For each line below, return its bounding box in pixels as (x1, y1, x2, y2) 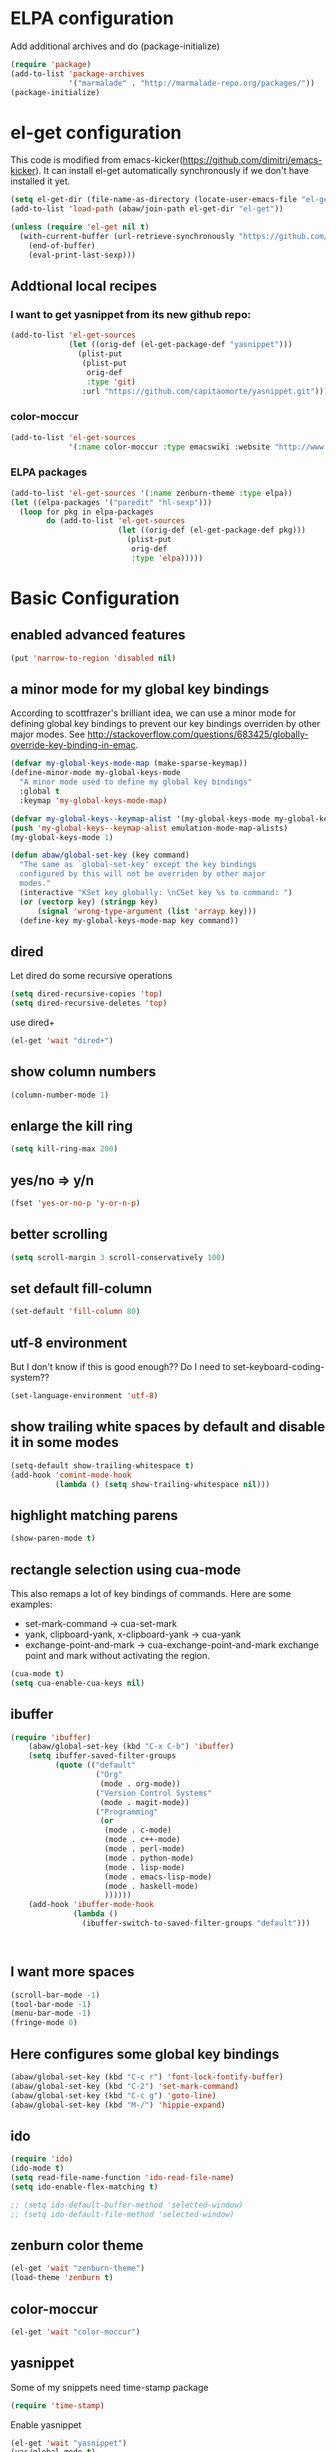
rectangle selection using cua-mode (10, 1561, 242, 1578)
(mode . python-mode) (104, 1853, 195, 1863)
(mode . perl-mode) (104, 1844, 186, 1854)
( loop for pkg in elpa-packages (19, 507, 155, 517)
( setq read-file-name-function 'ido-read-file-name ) (10, 2173, 235, 2183)
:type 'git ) (86, 377, 137, 387)
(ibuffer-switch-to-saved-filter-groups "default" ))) (81, 1918, 311, 1929)
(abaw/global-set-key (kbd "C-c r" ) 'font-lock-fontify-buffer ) (10, 2072, 284, 2082)
